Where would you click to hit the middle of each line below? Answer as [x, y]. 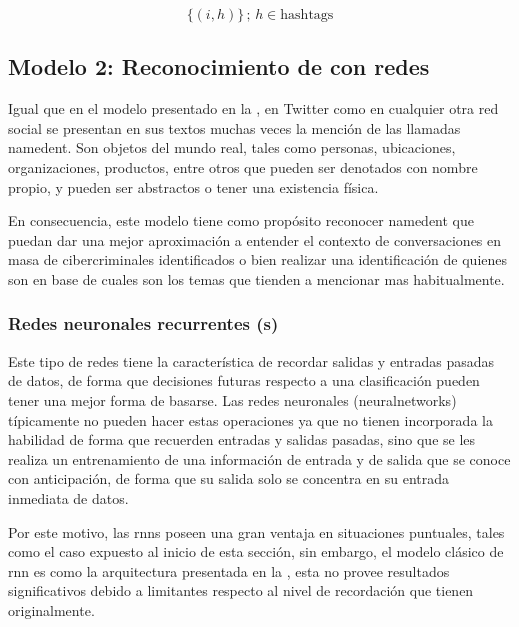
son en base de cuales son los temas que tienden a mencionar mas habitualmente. [256, 278]
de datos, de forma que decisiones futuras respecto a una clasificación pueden [244, 380]
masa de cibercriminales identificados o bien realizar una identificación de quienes [258, 259]
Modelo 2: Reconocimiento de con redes [219, 66]
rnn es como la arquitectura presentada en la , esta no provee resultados [229, 570]
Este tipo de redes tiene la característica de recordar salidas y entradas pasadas [251, 360]
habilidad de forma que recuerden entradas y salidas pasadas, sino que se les [242, 439]
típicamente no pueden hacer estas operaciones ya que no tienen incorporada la [250, 419]
